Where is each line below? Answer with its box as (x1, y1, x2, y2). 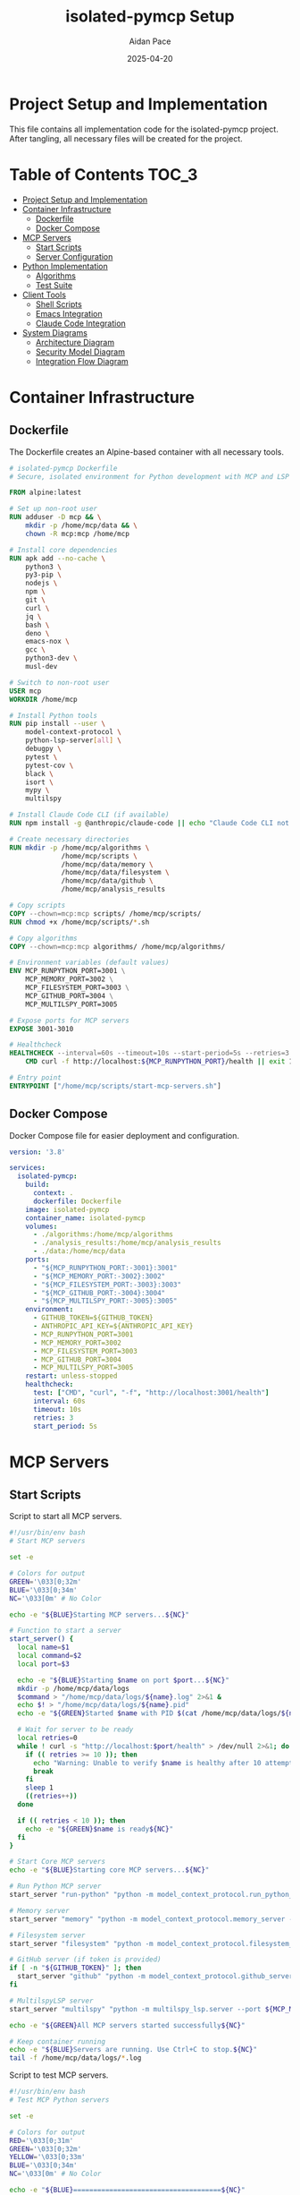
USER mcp (9, 687, 42, 696)
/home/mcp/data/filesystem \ (61, 868, 170, 877)
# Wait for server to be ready (17, 1725, 134, 1734)
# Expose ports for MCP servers (9, 1016, 129, 1025)
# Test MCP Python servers (9, 2096, 110, 2105)
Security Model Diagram (35, 346, 125, 357)
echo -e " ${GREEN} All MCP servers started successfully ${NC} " (9, 2020, 246, 2029)
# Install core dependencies (9, 545, 118, 554)
